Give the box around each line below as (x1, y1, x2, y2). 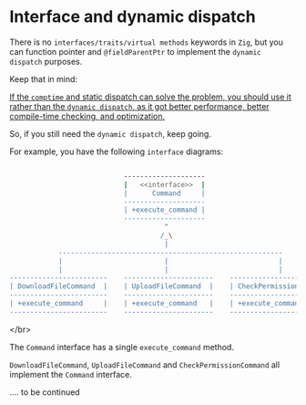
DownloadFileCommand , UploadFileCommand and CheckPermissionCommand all (9, 358, 280, 370)
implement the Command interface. (9, 369, 132, 379)
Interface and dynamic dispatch (9, 6, 257, 27)
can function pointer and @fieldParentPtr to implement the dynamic (9, 46, 261, 57)
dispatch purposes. (9, 56, 83, 67)
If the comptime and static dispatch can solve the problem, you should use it (9, 91, 291, 102)
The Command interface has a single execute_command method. (9, 341, 235, 352)
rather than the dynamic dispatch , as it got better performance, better (9, 100, 270, 111)
